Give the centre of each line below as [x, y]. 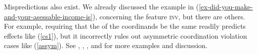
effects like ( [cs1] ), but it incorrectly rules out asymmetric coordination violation [126, 35]
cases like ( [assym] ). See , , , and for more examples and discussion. [106, 45]
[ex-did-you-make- [226, 6]
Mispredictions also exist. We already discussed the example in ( [102, 6]
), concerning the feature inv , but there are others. [169, 16]
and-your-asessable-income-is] [48, 16]
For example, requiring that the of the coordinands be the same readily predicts [125, 26]
